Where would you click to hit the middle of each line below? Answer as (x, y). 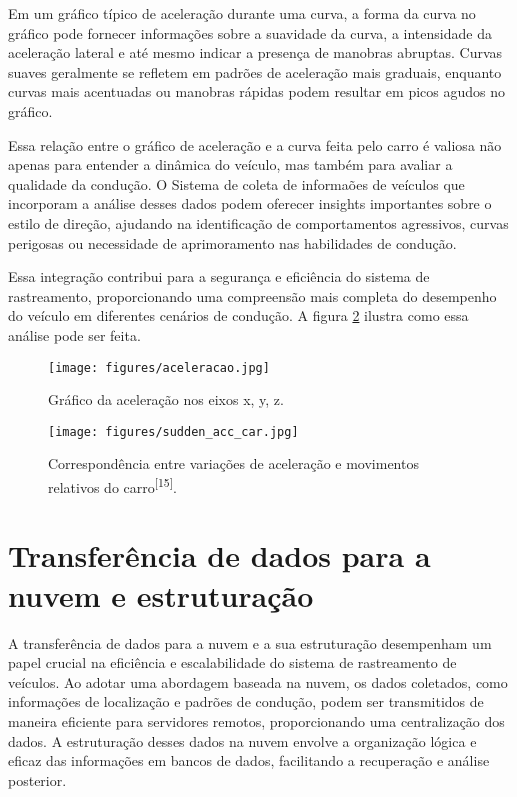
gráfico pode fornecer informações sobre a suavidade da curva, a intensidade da (250, 32)
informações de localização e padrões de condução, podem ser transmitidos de (246, 701)
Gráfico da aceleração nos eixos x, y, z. (166, 399)
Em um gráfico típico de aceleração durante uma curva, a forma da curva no (242, 13)
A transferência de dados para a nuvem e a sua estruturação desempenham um (250, 642)
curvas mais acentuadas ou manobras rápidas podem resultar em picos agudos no (257, 91)
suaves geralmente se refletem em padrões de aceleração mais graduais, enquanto (255, 71)
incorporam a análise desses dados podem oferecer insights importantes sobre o (250, 203)
